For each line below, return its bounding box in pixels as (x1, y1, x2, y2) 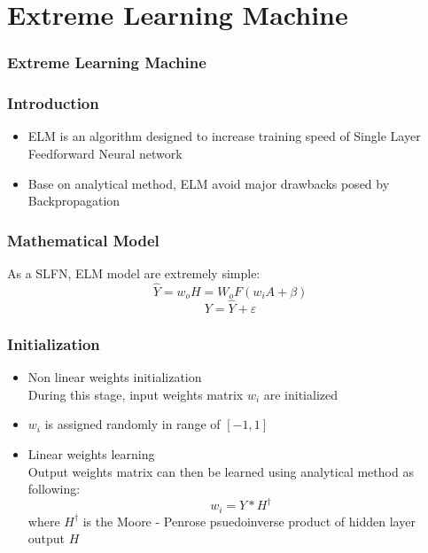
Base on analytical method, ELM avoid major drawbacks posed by (27, 174, 390, 192)
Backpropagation (27, 191, 121, 210)
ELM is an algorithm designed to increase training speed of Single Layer (27, 127, 421, 145)
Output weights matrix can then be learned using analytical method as (27, 462, 414, 480)
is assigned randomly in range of (44, 415, 221, 433)
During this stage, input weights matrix (27, 385, 244, 403)
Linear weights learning (27, 445, 155, 463)
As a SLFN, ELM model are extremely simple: (7, 264, 261, 283)
